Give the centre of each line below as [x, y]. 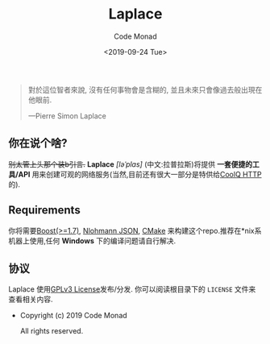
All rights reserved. [52, 331]
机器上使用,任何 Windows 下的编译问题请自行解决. [92, 240]
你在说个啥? [38, 143]
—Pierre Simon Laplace [67, 116]
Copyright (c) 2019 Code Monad [73, 316]
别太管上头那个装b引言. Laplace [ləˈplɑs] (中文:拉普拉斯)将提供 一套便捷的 [131, 164]
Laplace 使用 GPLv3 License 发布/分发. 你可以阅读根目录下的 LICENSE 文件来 [132, 289]
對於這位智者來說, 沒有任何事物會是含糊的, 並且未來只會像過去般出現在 [145, 89]
